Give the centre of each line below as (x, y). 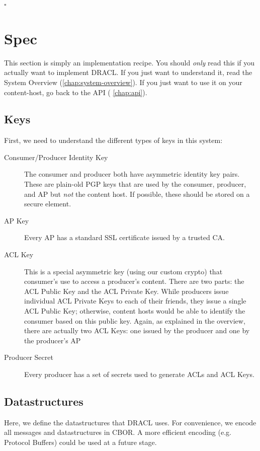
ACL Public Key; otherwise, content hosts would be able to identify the (135, 311)
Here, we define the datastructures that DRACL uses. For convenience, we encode (130, 422)
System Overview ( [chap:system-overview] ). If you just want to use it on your (123, 82)
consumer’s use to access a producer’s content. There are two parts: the (134, 281)
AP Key (17, 220)
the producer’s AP (53, 340)
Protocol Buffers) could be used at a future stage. (80, 442)
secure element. (48, 204)
